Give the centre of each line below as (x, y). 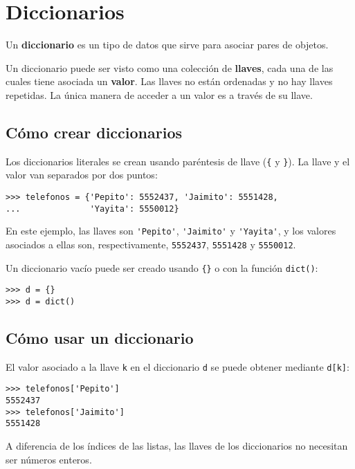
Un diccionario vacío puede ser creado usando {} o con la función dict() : (162, 267)
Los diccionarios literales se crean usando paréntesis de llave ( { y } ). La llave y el (178, 161)
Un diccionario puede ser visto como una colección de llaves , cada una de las (170, 67)
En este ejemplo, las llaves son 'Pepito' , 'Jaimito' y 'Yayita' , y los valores (171, 231)
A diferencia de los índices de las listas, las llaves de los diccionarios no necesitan (177, 446)
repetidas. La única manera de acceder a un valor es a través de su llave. (159, 94)
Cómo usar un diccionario (100, 337)
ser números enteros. (49, 459)
